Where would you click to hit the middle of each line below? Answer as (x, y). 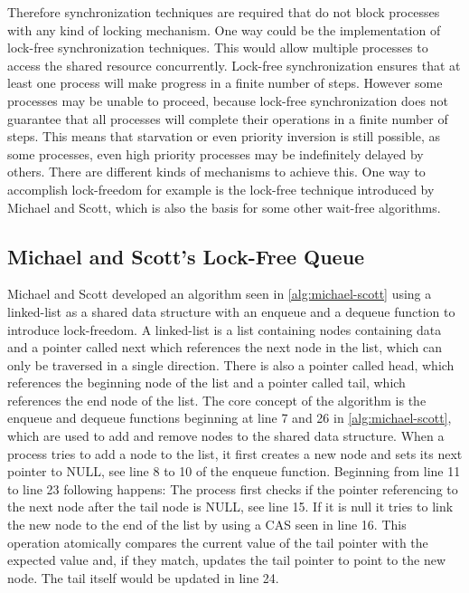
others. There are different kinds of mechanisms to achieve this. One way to (216, 172)
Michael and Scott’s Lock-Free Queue (186, 256)
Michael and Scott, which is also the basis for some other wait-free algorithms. (224, 207)
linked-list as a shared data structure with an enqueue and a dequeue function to (231, 311)
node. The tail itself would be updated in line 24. (143, 577)
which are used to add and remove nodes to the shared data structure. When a (226, 436)
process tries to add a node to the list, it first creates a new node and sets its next (235, 453)
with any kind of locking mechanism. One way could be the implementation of (224, 29)
